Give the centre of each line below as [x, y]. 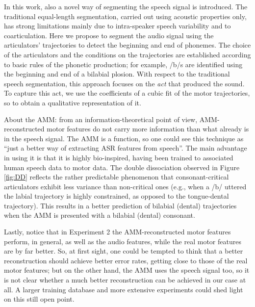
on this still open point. [39, 299]
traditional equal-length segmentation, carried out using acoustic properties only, [125, 16]
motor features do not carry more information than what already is [148, 129]
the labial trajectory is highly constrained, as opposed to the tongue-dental [116, 196]
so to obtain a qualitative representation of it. [73, 102]
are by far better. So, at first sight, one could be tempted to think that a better [124, 251]
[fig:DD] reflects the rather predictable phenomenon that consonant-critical [116, 177]
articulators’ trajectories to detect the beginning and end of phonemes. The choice [127, 45]
